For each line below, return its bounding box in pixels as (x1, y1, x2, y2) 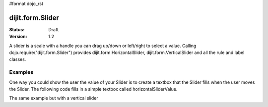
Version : (9, 34, 27, 40)
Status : (9, 26, 25, 32)
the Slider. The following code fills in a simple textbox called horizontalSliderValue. (9, 86, 178, 92)
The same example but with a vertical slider (9, 95, 99, 101)
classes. (9, 56, 26, 62)
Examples (9, 69, 34, 76)
